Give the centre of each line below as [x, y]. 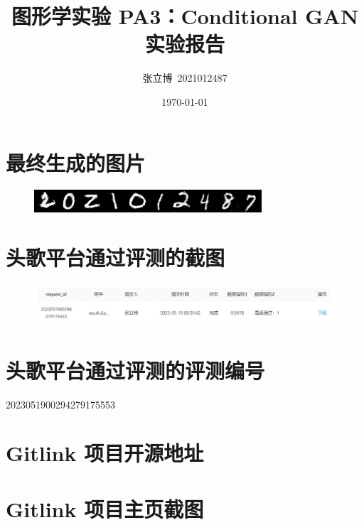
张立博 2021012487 [185, 78]
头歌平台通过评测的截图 [116, 258]
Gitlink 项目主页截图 [105, 508]
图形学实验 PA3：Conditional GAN [185, 16]
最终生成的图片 [76, 162]
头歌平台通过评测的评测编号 [135, 370]
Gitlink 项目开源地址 [105, 453]
